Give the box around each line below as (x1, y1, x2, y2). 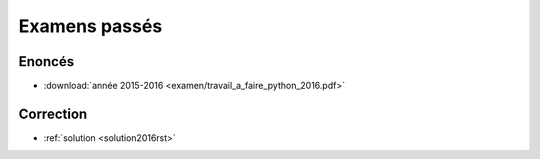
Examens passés (18, 15, 163, 37)
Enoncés (18, 53, 75, 70)
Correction (18, 105, 88, 122)
